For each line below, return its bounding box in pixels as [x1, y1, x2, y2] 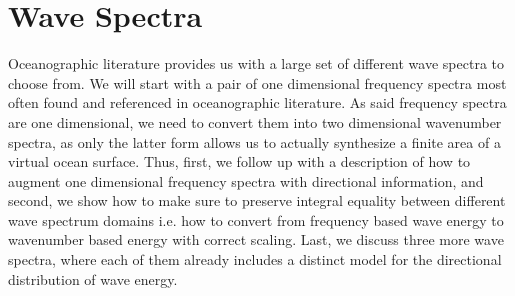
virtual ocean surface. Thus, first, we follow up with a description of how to [8, 151, 471, 172]
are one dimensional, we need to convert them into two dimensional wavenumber [8, 111, 502, 132]
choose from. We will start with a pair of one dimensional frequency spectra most [8, 72, 507, 93]
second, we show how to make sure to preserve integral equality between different [8, 190, 506, 211]
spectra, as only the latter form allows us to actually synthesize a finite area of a [8, 131, 501, 152]
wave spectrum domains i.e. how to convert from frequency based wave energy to [8, 209, 504, 230]
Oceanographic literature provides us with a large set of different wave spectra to [8, 53, 504, 74]
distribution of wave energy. [8, 268, 178, 289]
